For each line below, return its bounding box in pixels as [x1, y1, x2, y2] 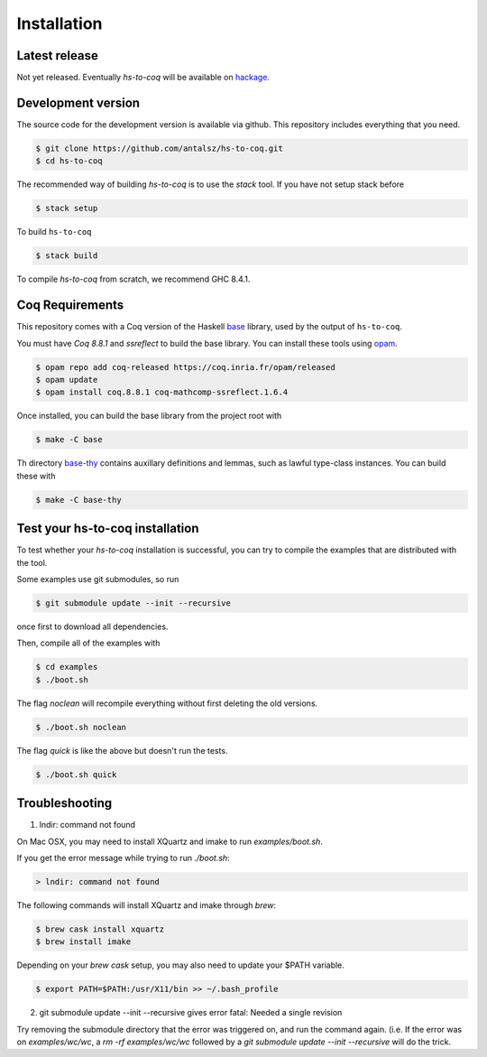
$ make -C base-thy [35, 495, 122, 505]
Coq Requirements [16, 298, 124, 313]
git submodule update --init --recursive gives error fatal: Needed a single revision [39, 1007, 343, 1018]
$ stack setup [35, 203, 98, 214]
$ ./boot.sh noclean [35, 722, 126, 732]
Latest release [16, 48, 98, 63]
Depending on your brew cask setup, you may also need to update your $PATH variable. [16, 960, 345, 970]
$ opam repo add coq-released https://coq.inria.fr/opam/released [35, 362, 335, 372]
